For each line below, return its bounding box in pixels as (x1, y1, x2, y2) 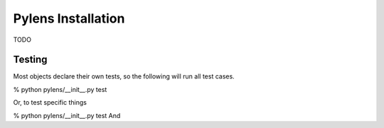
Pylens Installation (13, 11, 125, 26)
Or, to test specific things (13, 98, 87, 107)
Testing (13, 54, 48, 66)
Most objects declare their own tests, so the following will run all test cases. (13, 72, 235, 81)
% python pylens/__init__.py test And (13, 111, 121, 120)
